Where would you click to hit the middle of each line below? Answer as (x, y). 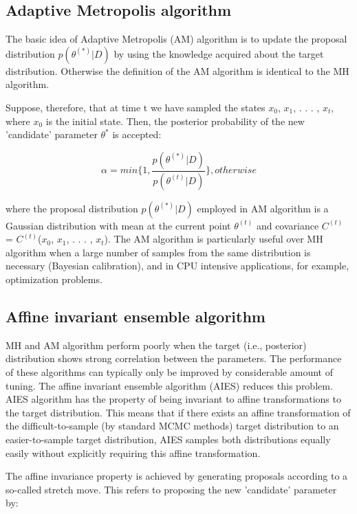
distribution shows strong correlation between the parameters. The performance (174, 358)
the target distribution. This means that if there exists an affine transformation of (178, 412)
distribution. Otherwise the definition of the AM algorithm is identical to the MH (177, 70)
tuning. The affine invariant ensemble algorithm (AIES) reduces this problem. (169, 385)
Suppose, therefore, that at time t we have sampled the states (136, 107)
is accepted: (137, 134)
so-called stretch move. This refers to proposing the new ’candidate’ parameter (171, 489)
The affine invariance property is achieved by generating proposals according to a (177, 476)
